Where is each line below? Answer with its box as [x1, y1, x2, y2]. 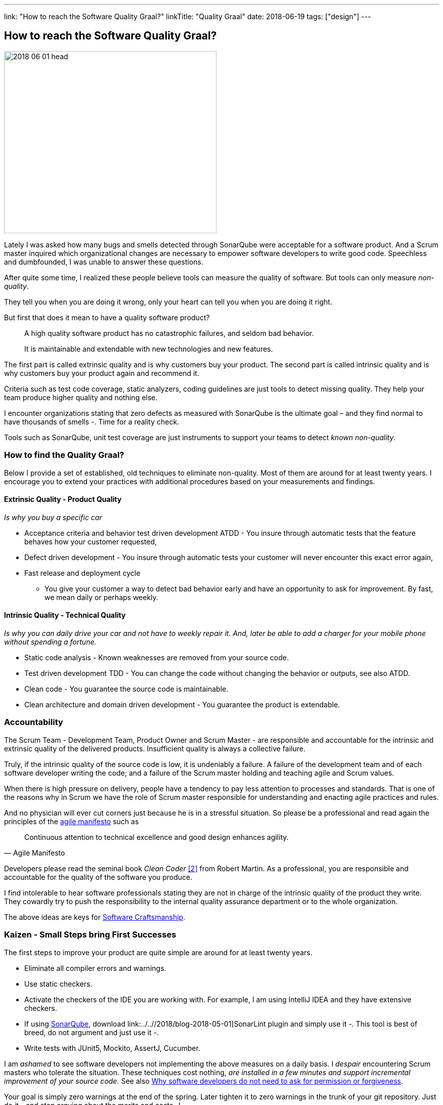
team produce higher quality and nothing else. [4, 393, 158, 402]
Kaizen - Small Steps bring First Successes [4, 929, 176, 940]
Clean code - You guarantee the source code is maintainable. [24, 685, 229, 694]
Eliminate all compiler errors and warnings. [24, 963, 166, 972]
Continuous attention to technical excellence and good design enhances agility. [24, 832, 289, 841]
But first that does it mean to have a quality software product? [4, 313, 210, 322]
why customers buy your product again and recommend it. [4, 368, 199, 377]
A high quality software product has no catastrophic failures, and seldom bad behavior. [24, 328, 314, 337]
